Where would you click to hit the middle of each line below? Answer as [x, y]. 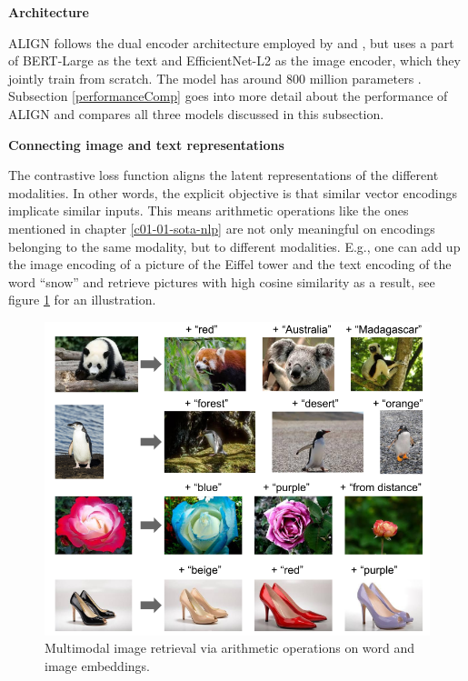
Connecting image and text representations [146, 144]
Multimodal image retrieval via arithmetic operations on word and [230, 648]
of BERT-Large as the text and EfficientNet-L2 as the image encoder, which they [234, 60]
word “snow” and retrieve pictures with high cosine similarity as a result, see [222, 281]
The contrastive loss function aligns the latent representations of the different [224, 175]
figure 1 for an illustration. [82, 300]
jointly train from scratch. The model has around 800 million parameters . [215, 78]
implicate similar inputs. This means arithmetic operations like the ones [209, 210]
